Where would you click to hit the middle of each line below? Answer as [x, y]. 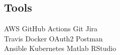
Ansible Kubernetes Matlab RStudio [60, 48]
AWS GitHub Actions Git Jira [51, 29]
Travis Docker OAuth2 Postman [53, 38]
